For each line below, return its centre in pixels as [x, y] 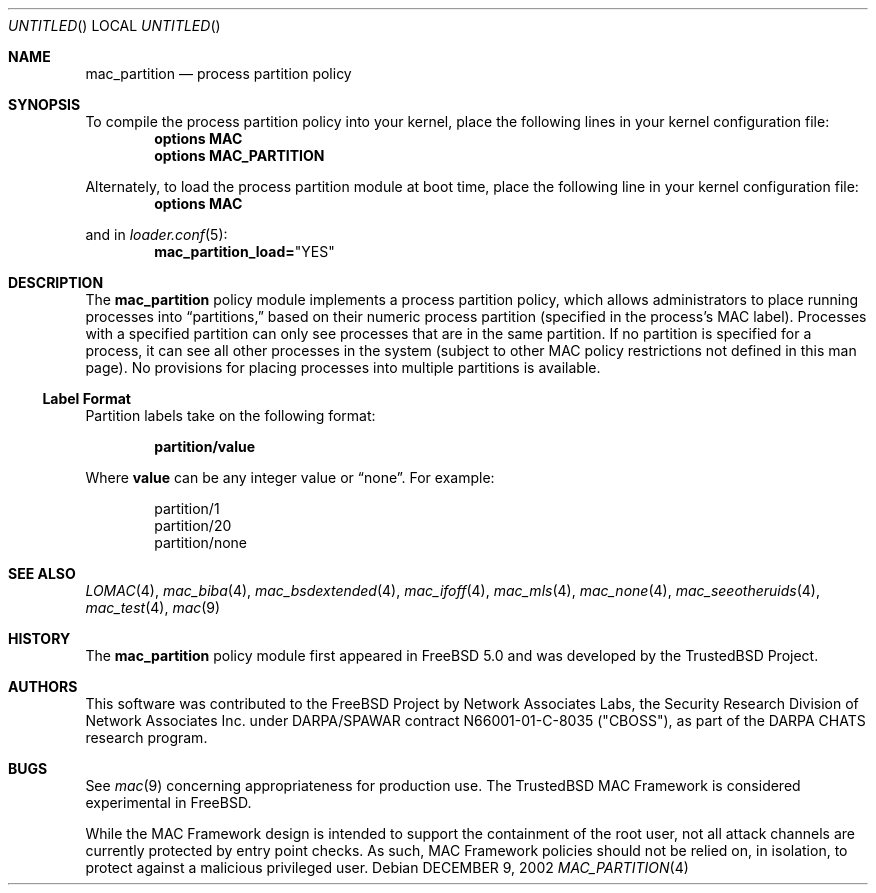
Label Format [86, 398]
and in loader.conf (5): [156, 234]
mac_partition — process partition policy [218, 73]
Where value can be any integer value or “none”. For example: [290, 477]
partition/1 [187, 508]
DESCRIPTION [56, 282]
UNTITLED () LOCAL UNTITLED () [114, 25]
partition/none [200, 542]
